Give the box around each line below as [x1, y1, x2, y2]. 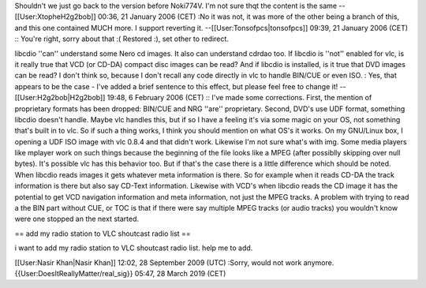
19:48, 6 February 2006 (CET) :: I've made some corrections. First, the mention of [106, 93, 372, 103]
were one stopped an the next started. [14, 214, 140, 224]
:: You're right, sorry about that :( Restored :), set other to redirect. [14, 34, 229, 43]
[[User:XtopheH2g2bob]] [14, 12, 96, 21]
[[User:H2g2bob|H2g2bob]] [14, 93, 106, 103]
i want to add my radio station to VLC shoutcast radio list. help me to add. [14, 243, 253, 252]
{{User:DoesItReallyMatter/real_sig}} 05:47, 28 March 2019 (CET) [14, 268, 226, 278]
